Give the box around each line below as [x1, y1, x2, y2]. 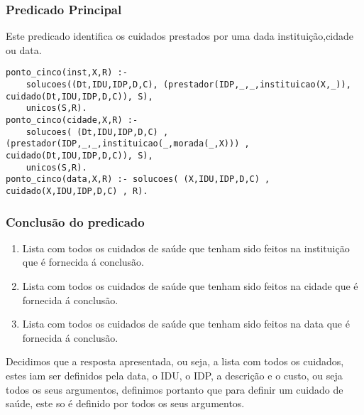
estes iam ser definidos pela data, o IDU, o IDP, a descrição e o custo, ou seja [6, 368, 343, 382]
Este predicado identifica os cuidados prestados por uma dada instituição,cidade [6, 28, 354, 43]
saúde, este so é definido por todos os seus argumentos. [6, 396, 245, 411]
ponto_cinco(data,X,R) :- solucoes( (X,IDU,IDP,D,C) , [6, 174, 270, 185]
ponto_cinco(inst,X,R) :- [6, 68, 128, 78]
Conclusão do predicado [6, 212, 145, 230]
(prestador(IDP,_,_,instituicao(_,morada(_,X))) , [6, 139, 250, 149]
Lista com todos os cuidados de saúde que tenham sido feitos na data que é [22, 316, 350, 331]
